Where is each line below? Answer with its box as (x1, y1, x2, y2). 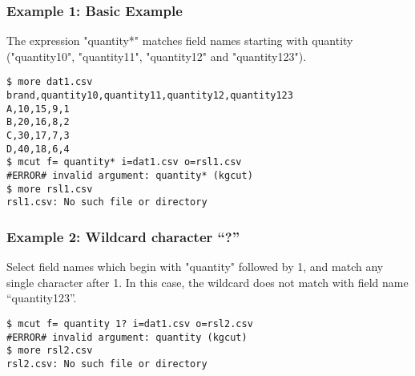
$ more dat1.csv (6, 76, 93, 88)
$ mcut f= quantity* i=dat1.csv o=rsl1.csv (6, 156, 242, 168)
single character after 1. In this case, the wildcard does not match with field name (6, 273, 409, 290)
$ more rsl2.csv (6, 345, 93, 357)
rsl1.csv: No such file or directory (6, 196, 207, 208)
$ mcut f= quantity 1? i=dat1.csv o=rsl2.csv (6, 317, 253, 330)
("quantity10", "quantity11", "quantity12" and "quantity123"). (6, 47, 307, 64)
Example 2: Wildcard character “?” (6, 226, 240, 246)
